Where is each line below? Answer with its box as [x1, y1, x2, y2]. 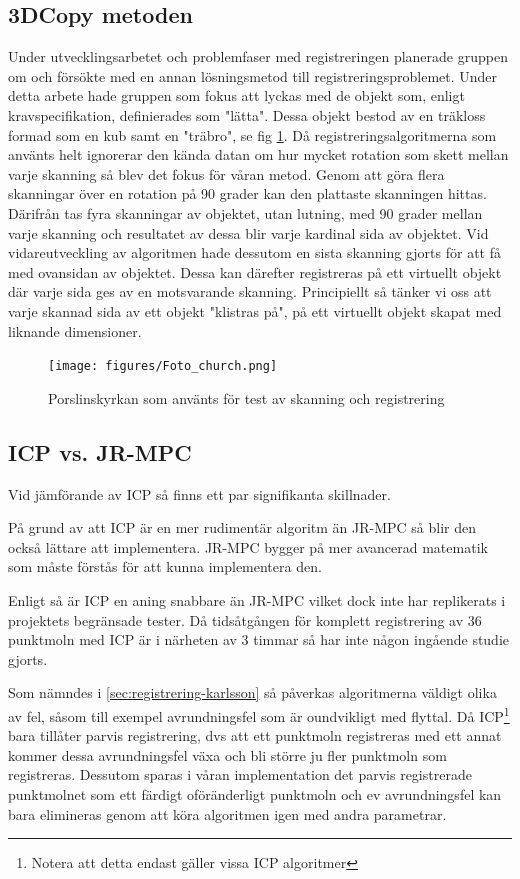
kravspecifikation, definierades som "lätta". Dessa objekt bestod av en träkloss [8, 104, 486, 125]
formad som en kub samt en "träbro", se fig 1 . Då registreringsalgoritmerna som [8, 124, 497, 145]
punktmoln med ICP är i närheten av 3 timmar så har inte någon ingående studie [8, 629, 510, 650]
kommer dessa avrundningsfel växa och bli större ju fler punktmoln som [8, 744, 447, 765]
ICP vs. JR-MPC [8, 436, 192, 467]
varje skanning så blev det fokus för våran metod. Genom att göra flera [8, 163, 445, 184]
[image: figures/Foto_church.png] [48, 359, 278, 374]
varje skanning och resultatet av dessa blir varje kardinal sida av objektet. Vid [8, 222, 489, 243]
